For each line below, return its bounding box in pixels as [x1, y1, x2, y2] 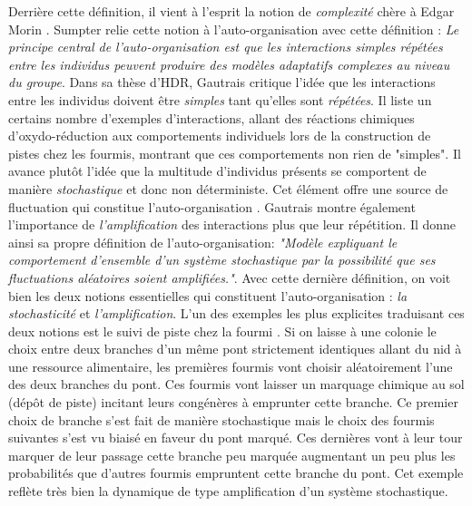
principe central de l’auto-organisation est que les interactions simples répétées [8, 37, 443, 56]
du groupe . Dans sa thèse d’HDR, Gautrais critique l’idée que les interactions [8, 73, 436, 92]
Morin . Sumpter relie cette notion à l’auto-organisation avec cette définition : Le [8, 19, 459, 38]
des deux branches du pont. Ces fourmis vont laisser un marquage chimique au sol [8, 375, 465, 394]
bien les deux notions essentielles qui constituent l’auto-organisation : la [8, 286, 408, 305]
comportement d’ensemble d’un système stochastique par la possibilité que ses [8, 250, 436, 269]
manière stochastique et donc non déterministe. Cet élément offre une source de [8, 179, 448, 198]
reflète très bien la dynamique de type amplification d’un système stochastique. [8, 482, 448, 501]
